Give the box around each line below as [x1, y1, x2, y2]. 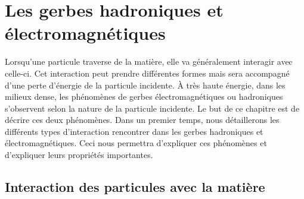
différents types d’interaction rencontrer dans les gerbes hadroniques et [5, 125, 263, 137]
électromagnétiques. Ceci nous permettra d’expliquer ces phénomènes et [5, 137, 267, 149]
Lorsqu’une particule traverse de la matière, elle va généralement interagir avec [5, 55, 293, 68]
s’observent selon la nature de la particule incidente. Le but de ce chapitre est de [5, 102, 300, 114]
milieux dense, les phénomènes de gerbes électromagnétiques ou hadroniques [5, 90, 283, 103]
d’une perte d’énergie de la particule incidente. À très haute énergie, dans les [5, 78, 286, 91]
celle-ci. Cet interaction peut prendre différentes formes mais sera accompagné [5, 67, 290, 79]
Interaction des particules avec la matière [5, 178, 265, 196]
